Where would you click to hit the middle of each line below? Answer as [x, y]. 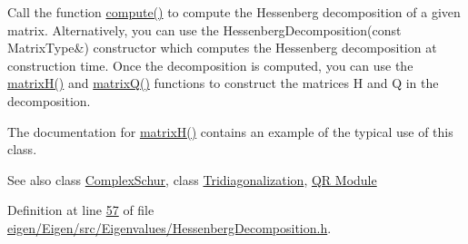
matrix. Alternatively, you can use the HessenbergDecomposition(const [204, 29]
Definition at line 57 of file [81, 210]
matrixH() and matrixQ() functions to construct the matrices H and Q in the [223, 83]
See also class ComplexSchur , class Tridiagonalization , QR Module [192, 179]
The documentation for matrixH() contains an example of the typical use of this [230, 131]
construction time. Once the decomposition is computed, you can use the [210, 65]
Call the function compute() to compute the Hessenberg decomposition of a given [234, 12]
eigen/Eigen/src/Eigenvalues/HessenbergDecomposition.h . [169, 227]
